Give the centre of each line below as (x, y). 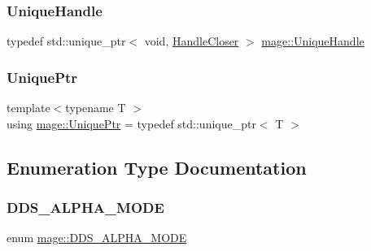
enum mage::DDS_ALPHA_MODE (97, 238)
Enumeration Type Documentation (157, 167)
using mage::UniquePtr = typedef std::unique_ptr (131, 123)
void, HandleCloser (192, 41)
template (28, 108)
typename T (96, 108)
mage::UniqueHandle (313, 41)
